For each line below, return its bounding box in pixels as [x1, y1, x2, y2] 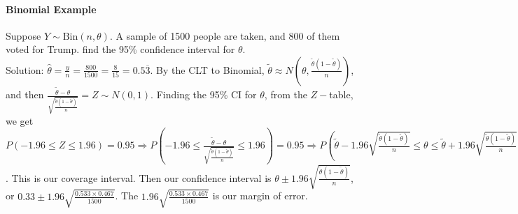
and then [6, 87, 44, 102]
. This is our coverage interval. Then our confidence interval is [6, 170, 272, 185]
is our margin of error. [212, 188, 308, 203]
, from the [264, 87, 307, 102]
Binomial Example [6, 1, 97, 16]
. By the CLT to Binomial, [150, 62, 265, 77]
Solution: [6, 62, 44, 77]
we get [6, 113, 34, 128]
